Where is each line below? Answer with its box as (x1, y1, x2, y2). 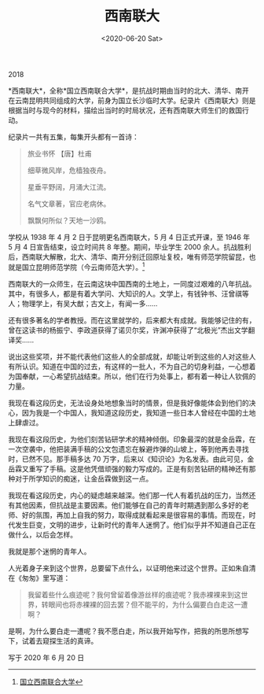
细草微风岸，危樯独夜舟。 (27, 165, 111, 175)
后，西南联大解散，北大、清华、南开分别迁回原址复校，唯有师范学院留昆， (8, 252, 249, 261)
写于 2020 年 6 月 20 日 (8, 652, 85, 662)
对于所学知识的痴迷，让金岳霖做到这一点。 (14, 474, 153, 483)
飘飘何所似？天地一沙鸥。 (27, 216, 111, 225)
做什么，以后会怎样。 (8, 530, 77, 539)
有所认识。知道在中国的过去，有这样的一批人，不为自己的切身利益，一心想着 (8, 361, 256, 371)
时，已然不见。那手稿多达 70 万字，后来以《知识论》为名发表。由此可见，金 (8, 454, 255, 463)
